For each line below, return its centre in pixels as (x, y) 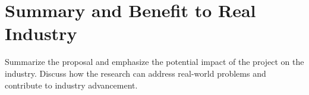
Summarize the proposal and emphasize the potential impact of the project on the (154, 62)
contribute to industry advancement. (71, 85)
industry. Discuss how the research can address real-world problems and (135, 73)
